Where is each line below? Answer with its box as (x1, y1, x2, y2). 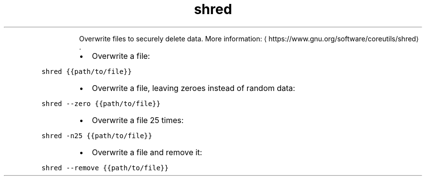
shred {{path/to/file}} (41, 67, 132, 75)
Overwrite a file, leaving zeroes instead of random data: (91, 83, 295, 93)
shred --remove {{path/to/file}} (41, 163, 169, 172)
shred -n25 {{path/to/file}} (41, 131, 152, 140)
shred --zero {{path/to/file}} (41, 99, 160, 108)
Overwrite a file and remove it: (91, 147, 202, 157)
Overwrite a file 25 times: (91, 115, 184, 125)
